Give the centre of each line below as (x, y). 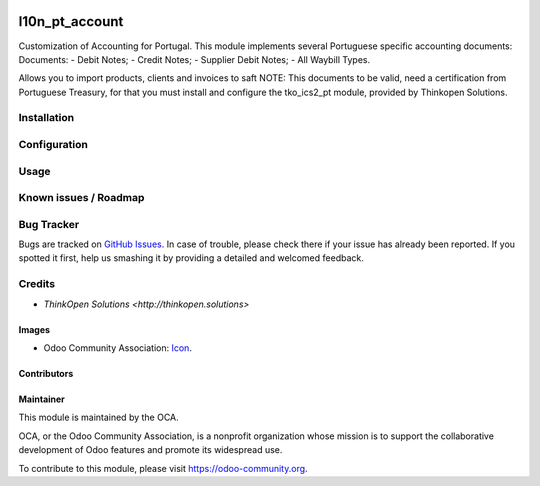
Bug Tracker (49, 224)
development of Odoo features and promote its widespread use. (150, 450)
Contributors (46, 373)
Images (34, 329)
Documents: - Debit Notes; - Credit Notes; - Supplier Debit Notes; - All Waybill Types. (194, 59)
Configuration (53, 145)
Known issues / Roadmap (81, 198)
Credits (36, 284)
